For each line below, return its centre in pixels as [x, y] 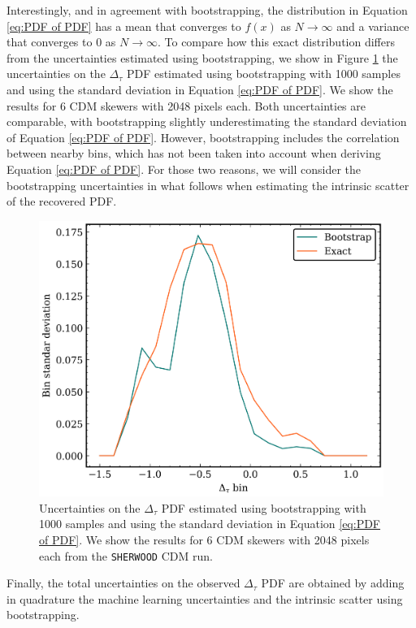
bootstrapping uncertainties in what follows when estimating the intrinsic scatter [208, 185]
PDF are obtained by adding [333, 583]
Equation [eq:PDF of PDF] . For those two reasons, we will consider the [184, 169]
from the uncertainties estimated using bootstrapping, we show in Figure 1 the [202, 57]
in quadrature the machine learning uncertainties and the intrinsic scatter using [205, 598]
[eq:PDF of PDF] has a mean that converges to [124, 26]
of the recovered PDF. [62, 201]
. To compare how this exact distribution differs [276, 42]
